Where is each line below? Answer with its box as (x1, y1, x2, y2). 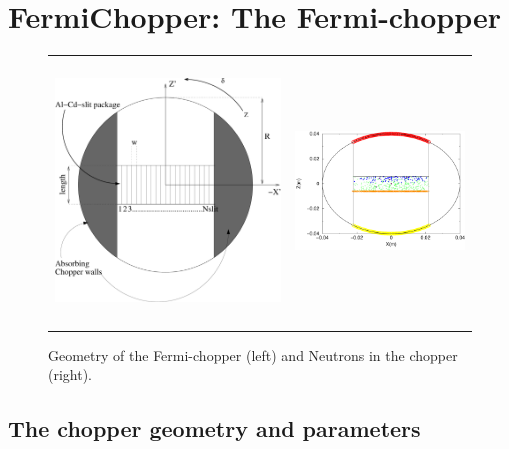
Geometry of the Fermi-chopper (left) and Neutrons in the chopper (48, 344, 458, 365)
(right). (48, 364, 93, 385)
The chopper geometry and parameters (8, 413, 421, 444)
